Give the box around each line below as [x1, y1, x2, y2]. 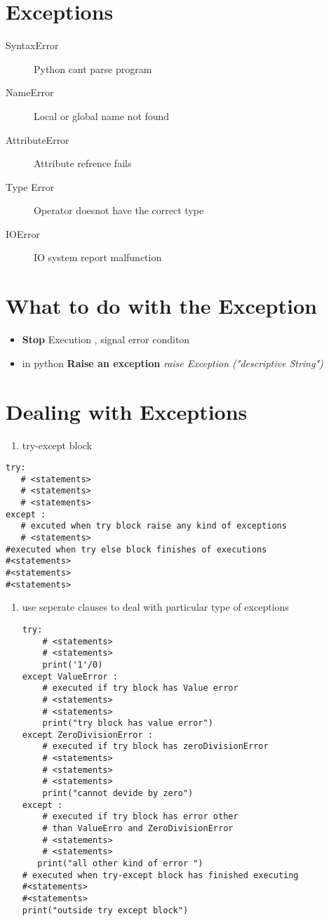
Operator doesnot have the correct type [34, 203, 204, 218]
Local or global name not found [34, 108, 170, 123]
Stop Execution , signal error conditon [22, 332, 190, 347]
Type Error [6, 179, 55, 194]
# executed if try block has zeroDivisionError [42, 741, 269, 752]
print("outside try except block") [22, 905, 189, 915]
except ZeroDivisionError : [22, 729, 153, 740]
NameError [6, 85, 54, 100]
